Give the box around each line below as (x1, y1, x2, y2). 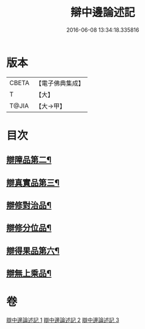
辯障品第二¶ (6, 155, 52, 165)
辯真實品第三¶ (6, 177, 60, 188)
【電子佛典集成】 (35, 79, 84, 87)
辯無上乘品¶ (6, 268, 52, 279)
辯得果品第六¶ (6, 245, 60, 256)
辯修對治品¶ (6, 200, 52, 211)
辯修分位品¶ (6, 223, 52, 233)
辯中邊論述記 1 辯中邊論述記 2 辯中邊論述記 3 (6, 316, 119, 324)
